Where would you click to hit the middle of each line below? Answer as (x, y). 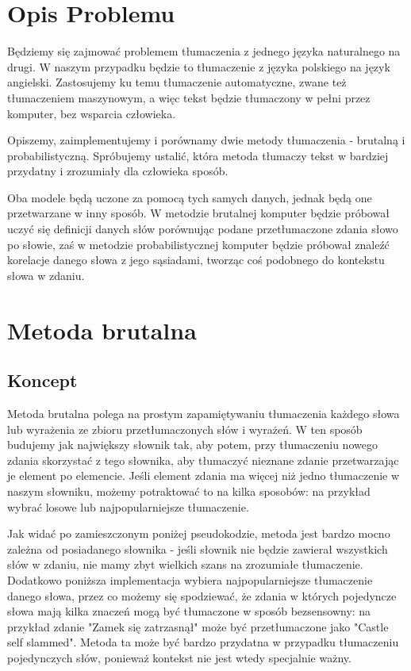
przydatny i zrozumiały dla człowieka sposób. (118, 171)
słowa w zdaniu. (46, 275)
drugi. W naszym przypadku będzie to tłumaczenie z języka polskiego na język (199, 66)
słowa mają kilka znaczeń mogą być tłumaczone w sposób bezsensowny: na (189, 611)
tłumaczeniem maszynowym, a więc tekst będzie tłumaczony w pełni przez (189, 97)
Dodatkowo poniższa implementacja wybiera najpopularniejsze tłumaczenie (190, 579)
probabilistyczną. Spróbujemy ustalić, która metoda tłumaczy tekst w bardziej (198, 155)
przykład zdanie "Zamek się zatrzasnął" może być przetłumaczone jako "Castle (198, 626)
